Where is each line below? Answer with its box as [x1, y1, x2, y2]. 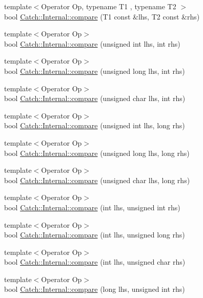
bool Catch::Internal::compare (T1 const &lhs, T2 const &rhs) [4, 11, 200, 22]
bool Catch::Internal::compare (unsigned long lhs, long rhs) [4, 147, 190, 158]
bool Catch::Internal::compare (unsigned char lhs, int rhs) [4, 93, 186, 104]
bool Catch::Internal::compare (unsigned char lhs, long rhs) [4, 174, 190, 185]
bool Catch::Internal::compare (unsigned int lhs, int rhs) [4, 38, 180, 49]
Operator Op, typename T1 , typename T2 [41, 1, 176, 11]
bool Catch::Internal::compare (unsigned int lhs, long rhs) [4, 120, 185, 131]
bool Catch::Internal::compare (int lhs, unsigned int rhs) [4, 202, 180, 212]
